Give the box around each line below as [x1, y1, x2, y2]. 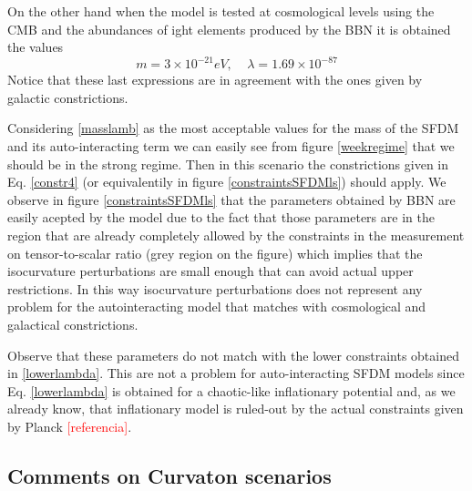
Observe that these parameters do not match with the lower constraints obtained [7, 345, 459, 364]
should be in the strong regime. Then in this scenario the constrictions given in [7, 154, 449, 173]
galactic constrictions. [7, 87, 128, 107]
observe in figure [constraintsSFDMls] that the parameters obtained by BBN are [7, 189, 456, 209]
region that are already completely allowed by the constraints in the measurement [7, 226, 465, 245]
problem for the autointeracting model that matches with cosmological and [7, 297, 426, 316]
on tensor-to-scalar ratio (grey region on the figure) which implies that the [7, 243, 423, 262]
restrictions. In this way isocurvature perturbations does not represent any [7, 279, 423, 298]
